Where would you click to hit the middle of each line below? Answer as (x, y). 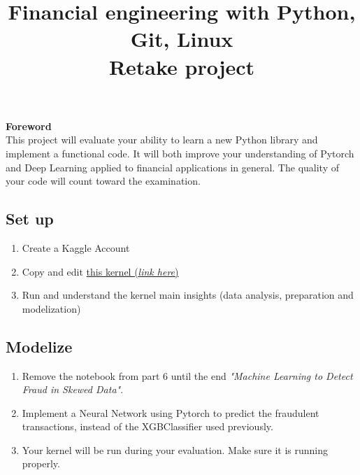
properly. (41, 463)
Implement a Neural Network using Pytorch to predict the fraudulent (171, 412)
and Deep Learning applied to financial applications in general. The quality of (172, 167)
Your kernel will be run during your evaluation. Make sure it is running (175, 449)
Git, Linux (182, 39)
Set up (30, 219)
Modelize (39, 346)
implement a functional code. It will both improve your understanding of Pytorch (180, 153)
